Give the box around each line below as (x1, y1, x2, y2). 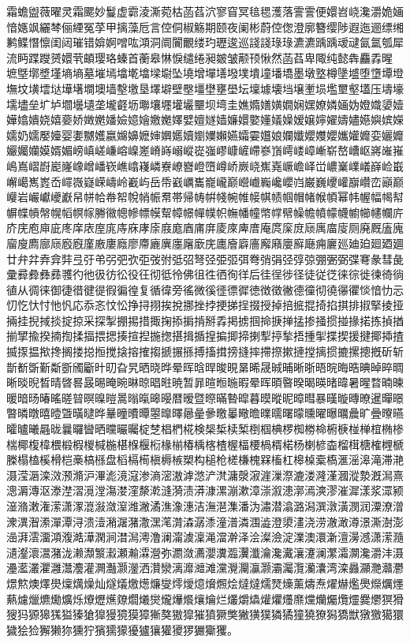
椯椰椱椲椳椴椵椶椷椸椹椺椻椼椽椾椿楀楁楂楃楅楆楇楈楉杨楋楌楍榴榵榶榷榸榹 (6, 436, 404, 452)
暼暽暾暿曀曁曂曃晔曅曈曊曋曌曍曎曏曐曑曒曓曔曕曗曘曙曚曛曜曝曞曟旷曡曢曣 (6, 405, 404, 421)
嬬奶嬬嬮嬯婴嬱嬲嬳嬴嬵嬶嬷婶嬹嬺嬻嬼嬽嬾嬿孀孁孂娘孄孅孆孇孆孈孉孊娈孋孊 (6, 126, 404, 143)
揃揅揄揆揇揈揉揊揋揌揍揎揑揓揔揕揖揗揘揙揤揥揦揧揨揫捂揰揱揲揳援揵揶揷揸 (6, 327, 404, 344)
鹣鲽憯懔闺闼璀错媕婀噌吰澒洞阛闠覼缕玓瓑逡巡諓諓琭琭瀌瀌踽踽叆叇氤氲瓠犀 (6, 34, 404, 50)
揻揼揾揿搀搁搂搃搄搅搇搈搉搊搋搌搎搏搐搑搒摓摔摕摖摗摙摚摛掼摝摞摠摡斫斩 (6, 343, 404, 360)
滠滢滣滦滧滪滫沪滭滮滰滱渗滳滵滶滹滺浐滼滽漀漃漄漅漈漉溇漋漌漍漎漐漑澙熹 (6, 466, 404, 483)
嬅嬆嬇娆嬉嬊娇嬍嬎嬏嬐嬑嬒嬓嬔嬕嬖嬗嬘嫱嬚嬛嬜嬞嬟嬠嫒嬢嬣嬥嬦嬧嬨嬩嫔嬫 (6, 111, 404, 128)
